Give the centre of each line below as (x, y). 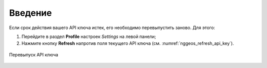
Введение (30, 13)
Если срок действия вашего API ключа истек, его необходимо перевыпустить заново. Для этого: (112, 28)
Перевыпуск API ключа (34, 55)
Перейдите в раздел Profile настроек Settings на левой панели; (89, 36)
